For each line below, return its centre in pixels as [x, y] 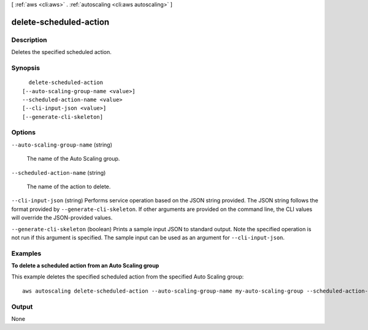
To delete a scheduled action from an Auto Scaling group [85, 266]
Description [29, 40]
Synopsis [25, 67]
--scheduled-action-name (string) [59, 172]
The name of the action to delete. [69, 186]
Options [24, 132]
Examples [26, 253]
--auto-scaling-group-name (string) [62, 145]
